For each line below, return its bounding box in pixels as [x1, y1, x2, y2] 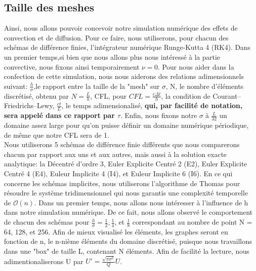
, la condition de [161, 90, 211, 101]
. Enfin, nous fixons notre [120, 110, 197, 120]
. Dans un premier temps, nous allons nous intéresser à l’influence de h [34, 197, 248, 207]
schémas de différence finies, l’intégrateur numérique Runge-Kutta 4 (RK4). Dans [4, 42, 251, 52]
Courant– [213, 90, 241, 101]
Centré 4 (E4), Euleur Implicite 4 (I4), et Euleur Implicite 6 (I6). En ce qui [4, 168, 233, 179]
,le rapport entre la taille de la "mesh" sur [33, 80, 160, 91]
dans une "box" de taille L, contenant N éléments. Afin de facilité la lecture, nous [4, 246, 250, 256]
